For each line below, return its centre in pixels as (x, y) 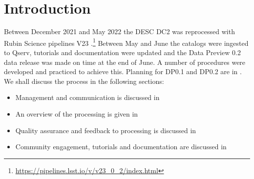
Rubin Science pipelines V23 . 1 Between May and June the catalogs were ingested (126, 42)
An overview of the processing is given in (77, 113)
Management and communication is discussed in (87, 97)
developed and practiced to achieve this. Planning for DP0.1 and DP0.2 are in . (123, 71)
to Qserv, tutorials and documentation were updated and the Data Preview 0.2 (122, 52)
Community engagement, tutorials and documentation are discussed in (121, 147)
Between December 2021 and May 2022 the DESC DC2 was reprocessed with (119, 31)
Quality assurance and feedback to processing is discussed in (106, 130)
